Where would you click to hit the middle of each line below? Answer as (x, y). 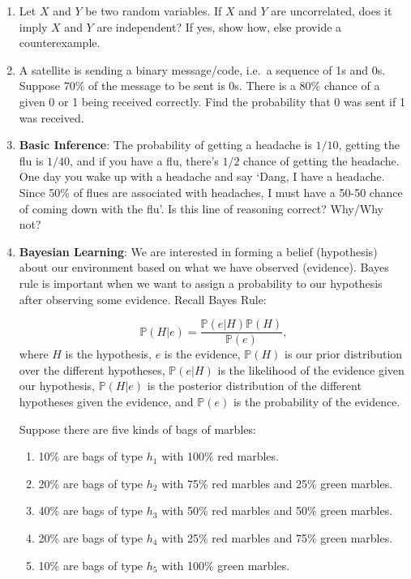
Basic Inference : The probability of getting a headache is (165, 145)
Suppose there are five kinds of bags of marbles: (137, 429)
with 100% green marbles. (226, 565)
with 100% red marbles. (220, 456)
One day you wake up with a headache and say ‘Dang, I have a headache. (202, 176)
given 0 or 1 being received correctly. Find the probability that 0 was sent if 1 (212, 101)
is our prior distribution (344, 354)
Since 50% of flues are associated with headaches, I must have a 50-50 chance (211, 192)
